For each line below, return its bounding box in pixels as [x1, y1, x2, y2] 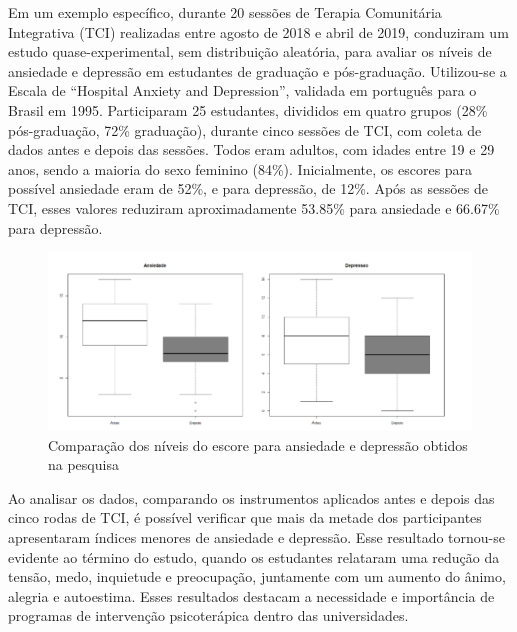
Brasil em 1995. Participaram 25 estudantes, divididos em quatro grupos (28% [8, 99, 488, 120]
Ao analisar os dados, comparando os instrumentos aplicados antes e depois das [8, 487, 495, 508]
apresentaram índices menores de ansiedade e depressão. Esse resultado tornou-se [8, 526, 505, 547]
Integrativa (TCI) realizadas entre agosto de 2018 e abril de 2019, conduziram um [8, 21, 509, 42]
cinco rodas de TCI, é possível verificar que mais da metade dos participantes [8, 507, 482, 528]
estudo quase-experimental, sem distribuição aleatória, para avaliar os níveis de [8, 41, 492, 62]
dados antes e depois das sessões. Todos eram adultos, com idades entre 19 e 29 [8, 139, 495, 160]
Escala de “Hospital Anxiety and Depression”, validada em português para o [8, 80, 477, 101]
